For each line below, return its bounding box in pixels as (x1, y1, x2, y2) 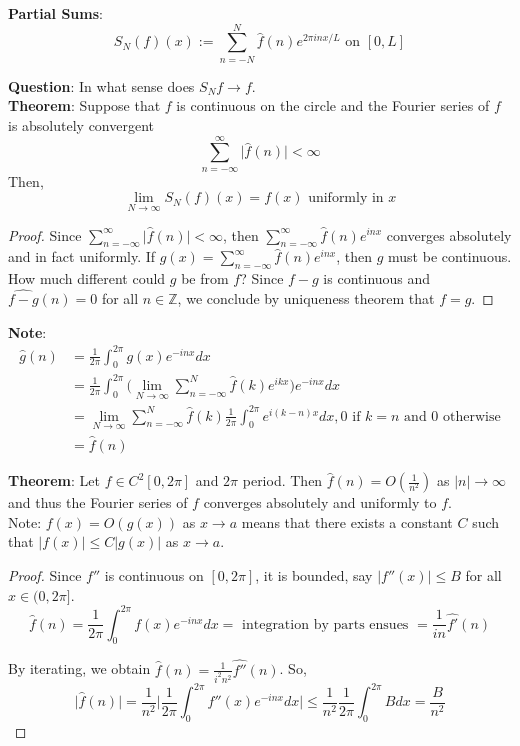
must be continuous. (388, 246, 512, 267)
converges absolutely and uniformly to (203, 492, 437, 513)
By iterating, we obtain (8, 658, 151, 679)
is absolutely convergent (8, 114, 155, 135)
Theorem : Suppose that (8, 95, 161, 116)
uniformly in (308, 191, 384, 206)
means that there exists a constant (241, 511, 453, 532)
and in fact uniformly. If (8, 246, 156, 267)
